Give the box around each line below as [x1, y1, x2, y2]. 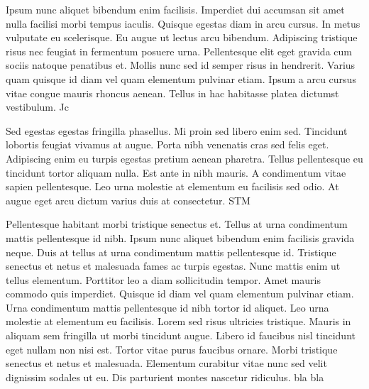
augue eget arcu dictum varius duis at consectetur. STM [6, 192, 250, 207]
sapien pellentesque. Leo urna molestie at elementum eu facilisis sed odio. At [6, 179, 339, 194]
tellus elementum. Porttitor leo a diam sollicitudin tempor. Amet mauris [6, 272, 321, 287]
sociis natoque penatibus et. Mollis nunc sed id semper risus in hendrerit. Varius [6, 57, 356, 72]
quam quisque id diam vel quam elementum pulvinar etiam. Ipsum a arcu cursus [6, 71, 356, 86]
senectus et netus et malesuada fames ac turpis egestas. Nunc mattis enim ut [6, 258, 341, 273]
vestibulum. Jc [6, 99, 69, 114]
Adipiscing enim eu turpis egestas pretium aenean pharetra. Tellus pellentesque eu [6, 150, 363, 165]
